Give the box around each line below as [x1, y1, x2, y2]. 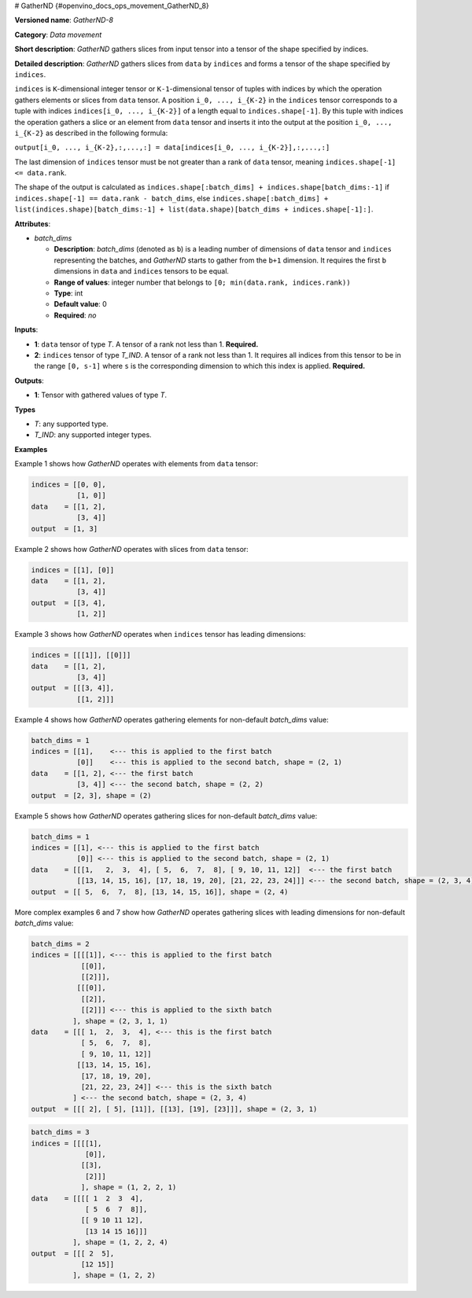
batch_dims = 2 [31, 939, 90, 948]
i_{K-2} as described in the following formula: [14, 128, 168, 138]
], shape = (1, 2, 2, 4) [72, 1238, 168, 1247]
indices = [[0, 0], [31, 480, 106, 489]
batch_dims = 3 [31, 1128, 90, 1137]
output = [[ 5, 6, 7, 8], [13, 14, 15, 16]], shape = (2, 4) [31, 887, 289, 896]
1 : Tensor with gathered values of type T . [34, 390, 168, 400]
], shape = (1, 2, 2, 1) [80, 1183, 177, 1192]
